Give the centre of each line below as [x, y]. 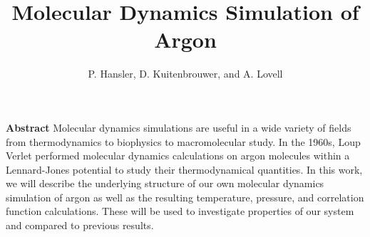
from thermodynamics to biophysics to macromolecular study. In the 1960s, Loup [183, 141]
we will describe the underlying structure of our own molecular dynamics [165, 183]
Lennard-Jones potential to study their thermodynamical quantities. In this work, [184, 169]
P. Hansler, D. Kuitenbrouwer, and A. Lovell [185, 74]
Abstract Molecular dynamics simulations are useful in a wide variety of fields [179, 127]
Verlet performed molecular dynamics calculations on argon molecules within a [178, 156]
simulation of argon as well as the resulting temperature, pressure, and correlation [185, 197]
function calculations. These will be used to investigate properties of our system [180, 211]
